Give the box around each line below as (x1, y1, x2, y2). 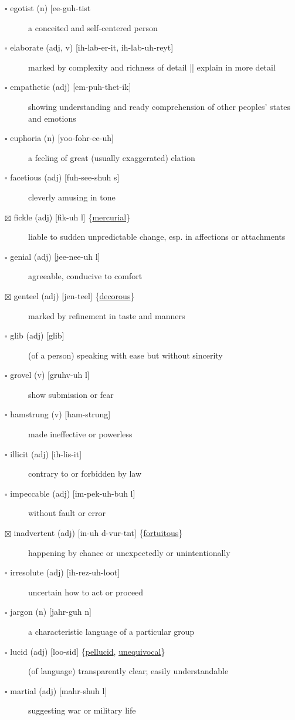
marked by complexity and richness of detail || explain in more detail (28, 61, 276, 73)
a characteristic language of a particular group (28, 625, 195, 637)
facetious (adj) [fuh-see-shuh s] (10, 171, 120, 183)
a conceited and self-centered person (28, 21, 158, 34)
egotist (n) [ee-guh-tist (10, 2, 91, 14)
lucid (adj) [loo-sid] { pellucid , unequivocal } (10, 645, 165, 657)
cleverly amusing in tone (28, 190, 116, 203)
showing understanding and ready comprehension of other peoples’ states (28, 100, 291, 112)
